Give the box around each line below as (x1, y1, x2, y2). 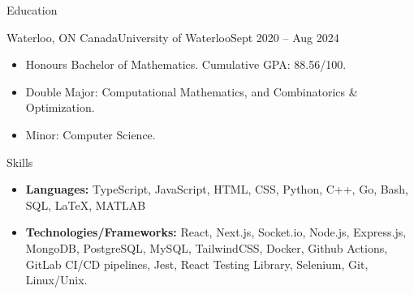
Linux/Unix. (25, 271, 88, 288)
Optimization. (25, 99, 95, 116)
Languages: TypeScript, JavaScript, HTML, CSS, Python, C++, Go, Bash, (25, 181, 408, 198)
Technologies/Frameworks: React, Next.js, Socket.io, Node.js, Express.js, (25, 224, 407, 241)
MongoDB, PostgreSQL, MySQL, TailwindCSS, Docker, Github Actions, (25, 239, 388, 256)
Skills (6, 153, 33, 170)
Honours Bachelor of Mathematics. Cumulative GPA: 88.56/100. (25, 56, 347, 73)
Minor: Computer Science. (25, 126, 156, 143)
